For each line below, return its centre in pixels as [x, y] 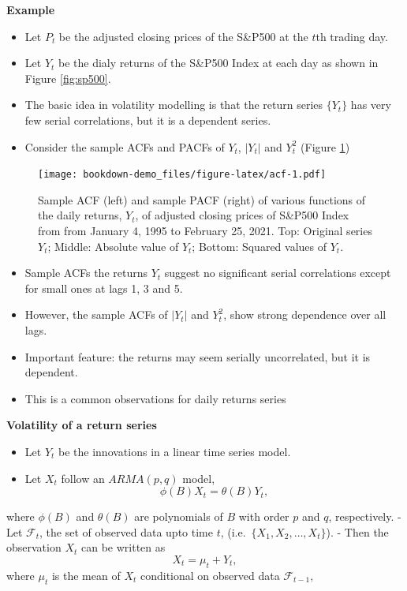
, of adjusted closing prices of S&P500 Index [242, 215]
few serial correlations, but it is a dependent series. [148, 120]
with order [264, 516]
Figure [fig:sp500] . [68, 78]
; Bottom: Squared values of [260, 246]
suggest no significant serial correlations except [278, 273]
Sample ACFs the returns [86, 273]
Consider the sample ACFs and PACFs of [125, 146]
